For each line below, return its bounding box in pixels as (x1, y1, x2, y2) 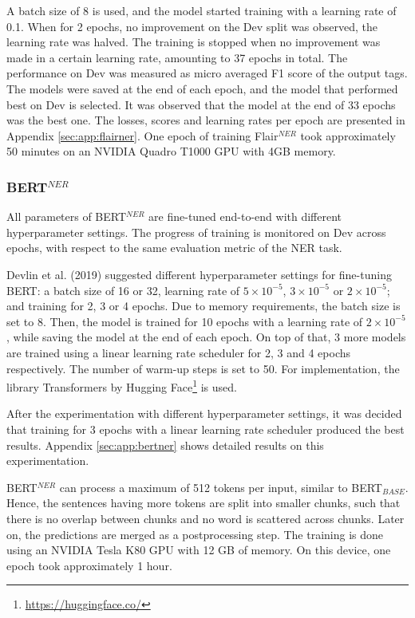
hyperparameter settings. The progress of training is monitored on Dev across (6, 223, 386, 240)
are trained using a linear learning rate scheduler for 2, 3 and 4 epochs (6, 344, 351, 360)
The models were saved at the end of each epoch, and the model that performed (6, 80, 398, 96)
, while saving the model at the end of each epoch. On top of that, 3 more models (6, 329, 406, 345)
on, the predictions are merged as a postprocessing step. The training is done (6, 525, 384, 542)
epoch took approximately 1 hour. (6, 557, 172, 573)
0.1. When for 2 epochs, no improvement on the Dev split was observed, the (6, 18, 377, 34)
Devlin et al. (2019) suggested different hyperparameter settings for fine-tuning (6, 266, 392, 282)
